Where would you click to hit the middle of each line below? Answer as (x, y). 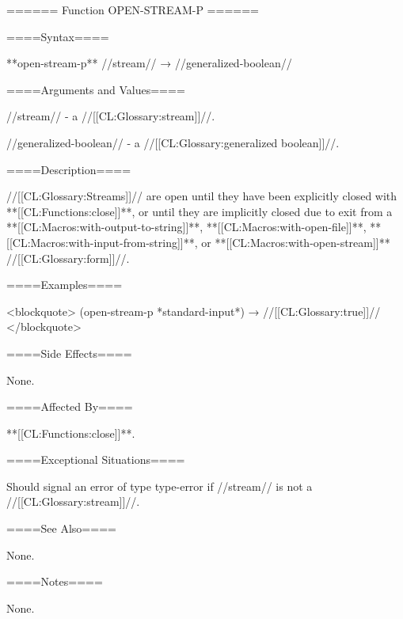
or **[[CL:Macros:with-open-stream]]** (296, 242)
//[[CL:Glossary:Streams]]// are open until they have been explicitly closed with (202, 196)
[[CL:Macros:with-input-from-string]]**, (102, 242)
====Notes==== (55, 581)
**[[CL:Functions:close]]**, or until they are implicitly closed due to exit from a (200, 211)
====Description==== (69, 169)
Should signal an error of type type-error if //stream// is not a (160, 486)
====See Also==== (61, 528)
